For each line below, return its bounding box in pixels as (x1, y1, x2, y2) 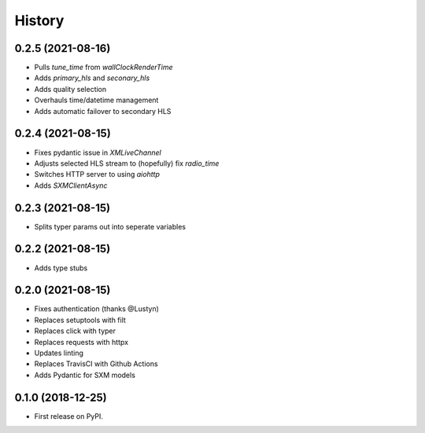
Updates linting (34, 348, 84, 358)
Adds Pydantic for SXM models (34, 370, 135, 380)
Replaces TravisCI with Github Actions (34, 359, 158, 369)
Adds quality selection (34, 84, 107, 94)
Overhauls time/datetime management (34, 95, 159, 105)
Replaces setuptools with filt (34, 315, 126, 325)
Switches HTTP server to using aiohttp (34, 170, 161, 179)
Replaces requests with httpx (34, 337, 129, 347)
